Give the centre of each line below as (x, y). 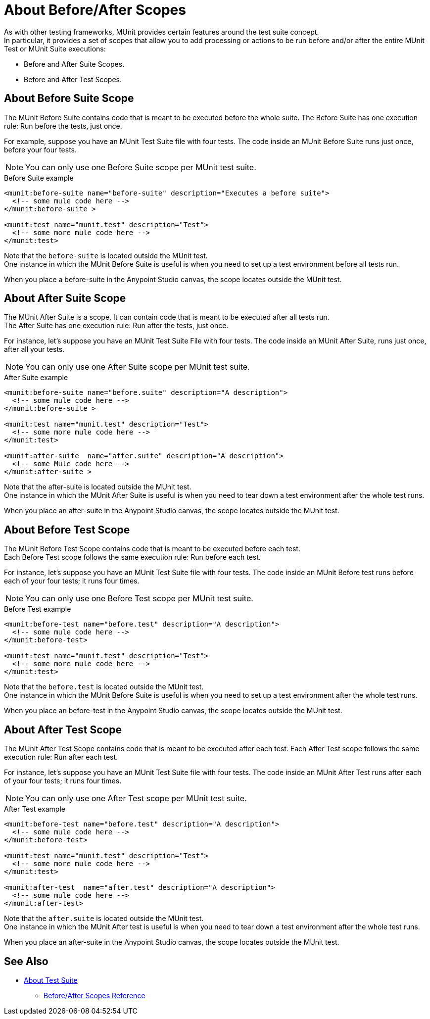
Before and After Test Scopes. (73, 79)
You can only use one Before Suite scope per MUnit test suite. (141, 167)
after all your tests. (34, 349)
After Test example (35, 809)
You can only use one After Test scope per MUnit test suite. (136, 799)
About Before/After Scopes (95, 10)
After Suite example (36, 378)
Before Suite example (39, 178)
